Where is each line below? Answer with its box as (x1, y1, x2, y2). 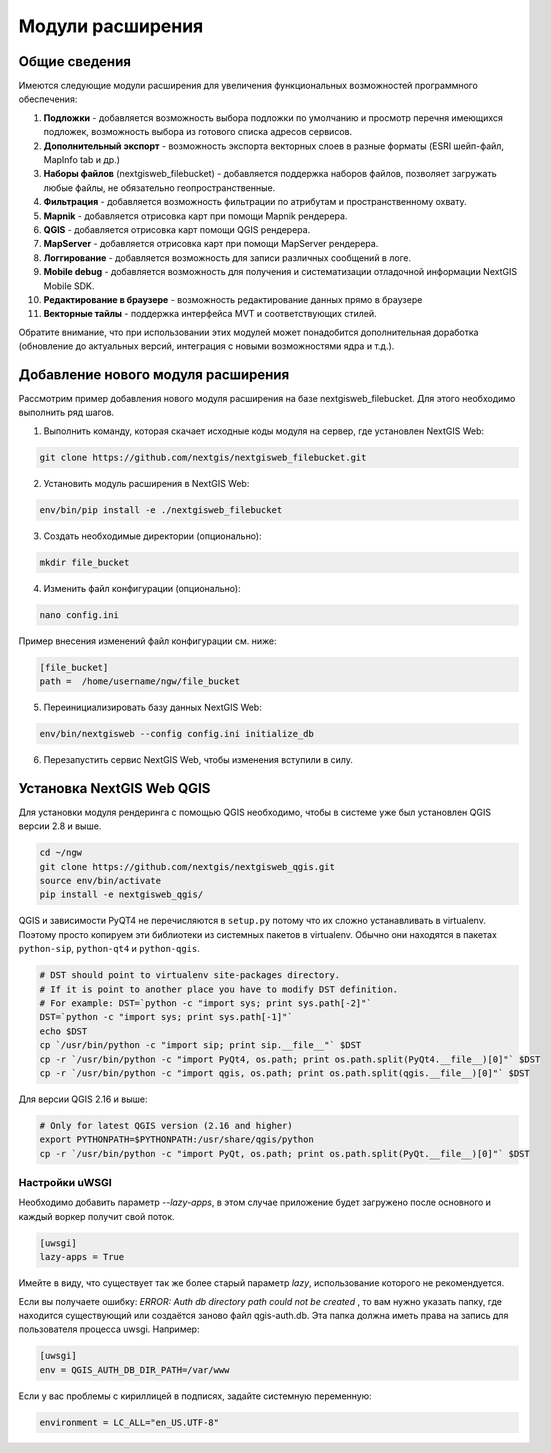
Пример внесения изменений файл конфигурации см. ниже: (18, 635, 277, 647)
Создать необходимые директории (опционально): (43, 530, 262, 542)
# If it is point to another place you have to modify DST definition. (39, 983, 399, 995)
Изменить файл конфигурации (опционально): (43, 582, 241, 594)
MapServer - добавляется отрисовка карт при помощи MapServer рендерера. (43, 238, 379, 250)
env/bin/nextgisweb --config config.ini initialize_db (39, 728, 314, 739)
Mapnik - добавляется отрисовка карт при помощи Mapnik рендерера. (43, 210, 348, 222)
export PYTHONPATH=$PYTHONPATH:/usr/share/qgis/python (39, 1134, 314, 1145)
